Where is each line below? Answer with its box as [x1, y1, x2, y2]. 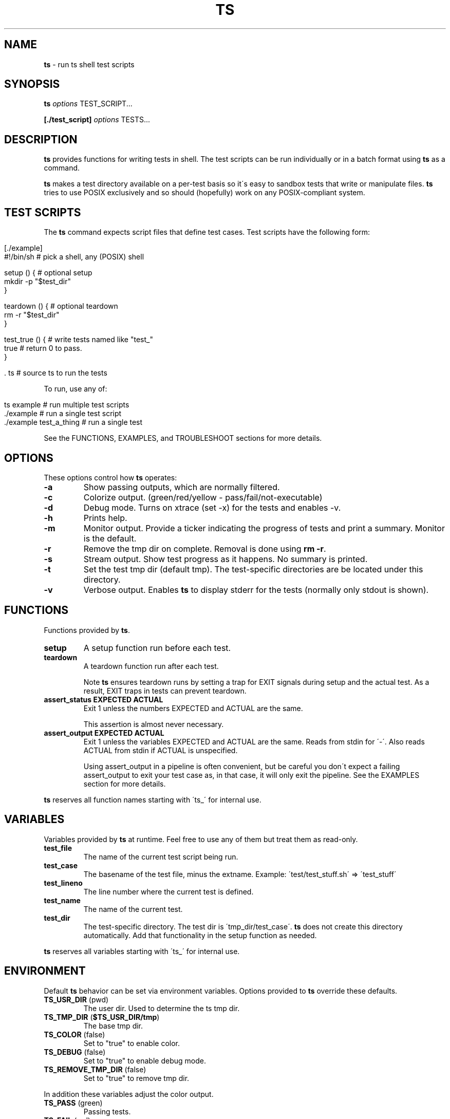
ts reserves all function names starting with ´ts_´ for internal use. [44, 795, 261, 804]
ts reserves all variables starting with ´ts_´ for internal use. [44, 946, 240, 956]
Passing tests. [83, 1107, 131, 1116]
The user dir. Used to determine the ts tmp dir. [83, 1003, 240, 1013]
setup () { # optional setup [4, 268, 92, 277]
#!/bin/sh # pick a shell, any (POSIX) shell [4, 252, 144, 262]
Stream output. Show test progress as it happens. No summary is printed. [83, 553, 368, 564]
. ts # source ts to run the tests [4, 368, 107, 378]
